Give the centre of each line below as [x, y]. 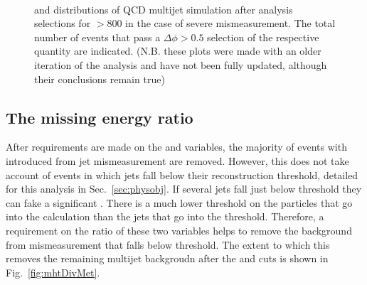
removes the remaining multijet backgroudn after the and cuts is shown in [167, 258]
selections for [63, 23]
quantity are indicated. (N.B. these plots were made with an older [178, 51]
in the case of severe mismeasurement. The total [230, 23]
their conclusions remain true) [100, 79]
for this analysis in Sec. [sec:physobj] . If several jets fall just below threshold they [184, 189]
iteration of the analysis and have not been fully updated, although [181, 64]
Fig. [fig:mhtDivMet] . [53, 272]
